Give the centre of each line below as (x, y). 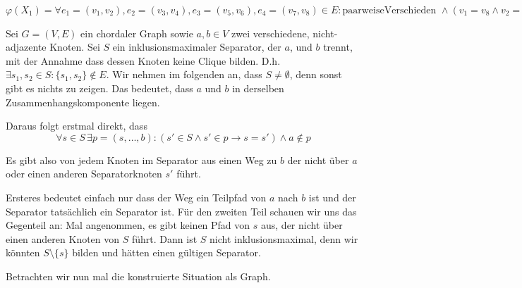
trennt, (338, 47)
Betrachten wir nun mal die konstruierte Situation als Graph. (138, 276)
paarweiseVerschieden (389, 11)
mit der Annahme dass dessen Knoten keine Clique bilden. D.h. (143, 60)
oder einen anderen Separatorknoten (84, 174)
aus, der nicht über (302, 225)
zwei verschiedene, (271, 33)
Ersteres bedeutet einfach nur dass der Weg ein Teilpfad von (136, 197)
